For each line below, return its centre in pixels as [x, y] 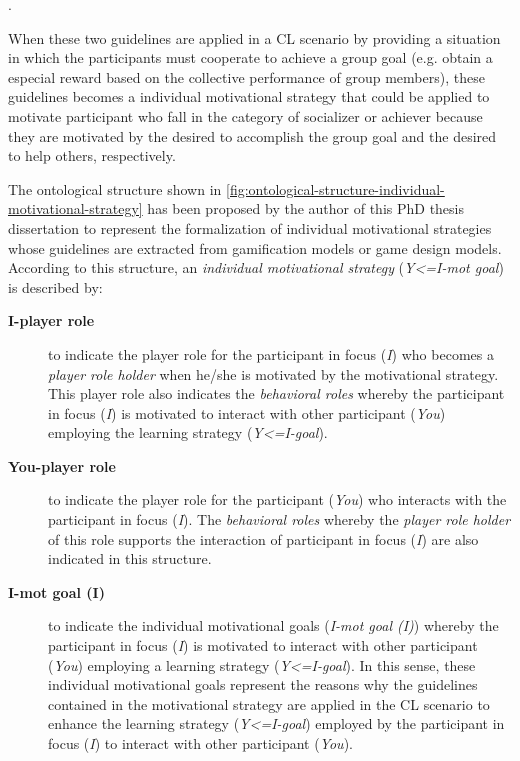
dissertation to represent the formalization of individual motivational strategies [250, 227]
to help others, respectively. [92, 155]
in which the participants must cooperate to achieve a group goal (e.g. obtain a [250, 57]
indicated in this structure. [130, 558]
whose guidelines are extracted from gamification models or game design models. [255, 247]
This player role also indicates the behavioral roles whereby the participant [276, 393]
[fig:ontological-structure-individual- [335, 188]
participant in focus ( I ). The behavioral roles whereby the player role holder [279, 519]
